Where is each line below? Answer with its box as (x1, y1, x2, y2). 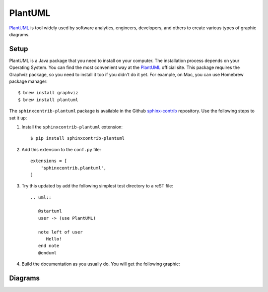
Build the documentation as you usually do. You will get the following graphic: (21, 261, 181, 267)
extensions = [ (30, 158, 67, 164)
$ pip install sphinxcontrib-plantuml (30, 135, 125, 141)
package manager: (9, 78, 48, 84)
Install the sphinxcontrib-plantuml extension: (21, 124, 123, 130)
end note (38, 243, 60, 249)
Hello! (46, 236, 62, 242)
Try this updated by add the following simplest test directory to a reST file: (21, 183, 173, 189)
